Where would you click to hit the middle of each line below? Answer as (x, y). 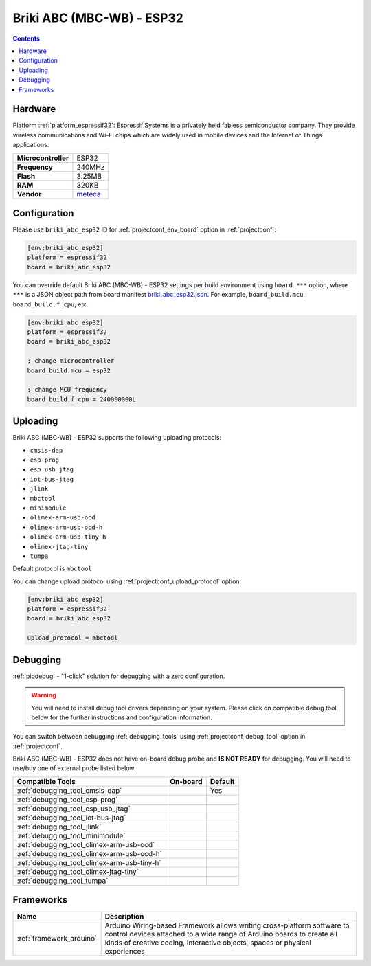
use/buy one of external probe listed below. (74, 768)
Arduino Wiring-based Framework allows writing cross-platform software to (227, 925)
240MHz (91, 167)
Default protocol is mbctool (52, 569)
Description (124, 917)
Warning (44, 695)
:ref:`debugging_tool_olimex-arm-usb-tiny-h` (89, 862)
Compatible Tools (46, 781)
